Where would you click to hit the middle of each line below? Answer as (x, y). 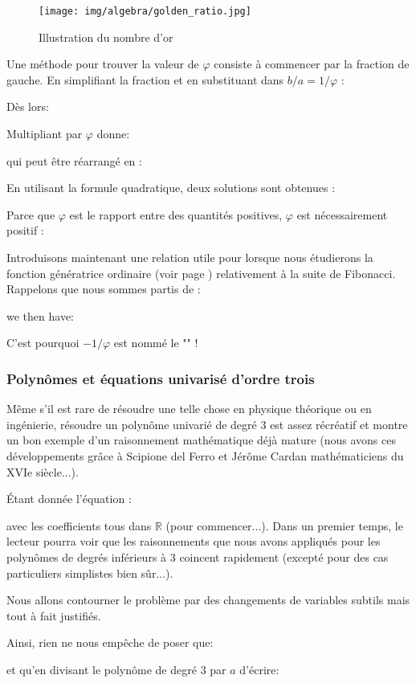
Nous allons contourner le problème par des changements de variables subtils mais (208, 600)
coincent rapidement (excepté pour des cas (284, 556)
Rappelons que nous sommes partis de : (104, 289)
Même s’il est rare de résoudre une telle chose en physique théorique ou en (189, 409)
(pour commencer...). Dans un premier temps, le (284, 525)
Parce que (31, 214)
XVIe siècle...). (43, 471)
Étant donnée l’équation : (69, 499)
